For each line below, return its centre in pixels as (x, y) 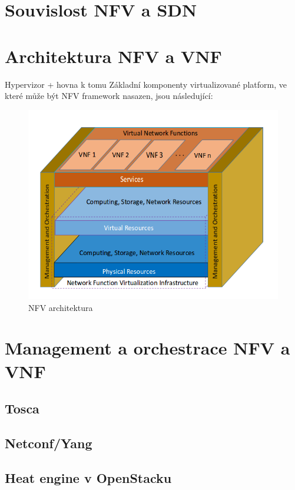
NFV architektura (61, 307)
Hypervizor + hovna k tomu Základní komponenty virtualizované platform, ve (146, 84)
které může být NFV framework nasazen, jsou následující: (109, 96)
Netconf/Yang (49, 443)
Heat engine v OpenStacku (88, 477)
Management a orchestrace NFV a (147, 348)
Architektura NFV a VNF (113, 56)
